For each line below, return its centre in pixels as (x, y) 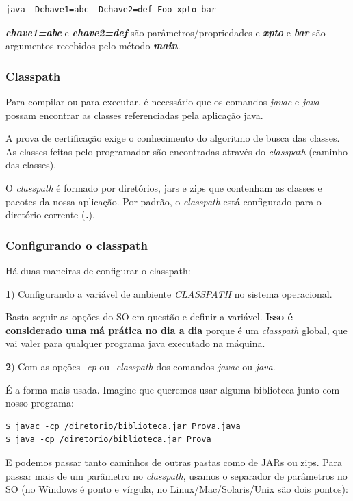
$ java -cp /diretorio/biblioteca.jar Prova (108, 440)
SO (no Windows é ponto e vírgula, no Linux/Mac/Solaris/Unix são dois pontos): (177, 489)
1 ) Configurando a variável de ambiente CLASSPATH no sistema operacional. (169, 293)
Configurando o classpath (77, 245)
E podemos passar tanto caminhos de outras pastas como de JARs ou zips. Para (174, 462)
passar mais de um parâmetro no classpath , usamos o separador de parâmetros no (176, 475)
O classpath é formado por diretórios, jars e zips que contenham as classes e (164, 187)
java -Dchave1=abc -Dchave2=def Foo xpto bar (111, 10)
